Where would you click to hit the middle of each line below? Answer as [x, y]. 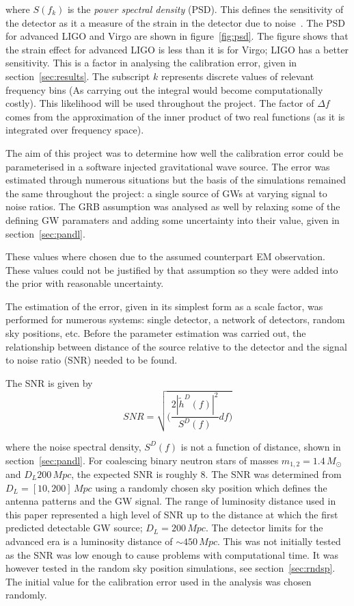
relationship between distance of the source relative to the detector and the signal [176, 346]
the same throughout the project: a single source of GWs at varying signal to [166, 193]
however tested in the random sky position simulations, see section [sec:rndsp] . [171, 568]
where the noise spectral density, [73, 446]
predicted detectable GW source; [74, 528]
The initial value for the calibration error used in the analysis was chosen [159, 581]
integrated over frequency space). [75, 130]
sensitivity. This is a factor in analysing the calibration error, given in [151, 63]
